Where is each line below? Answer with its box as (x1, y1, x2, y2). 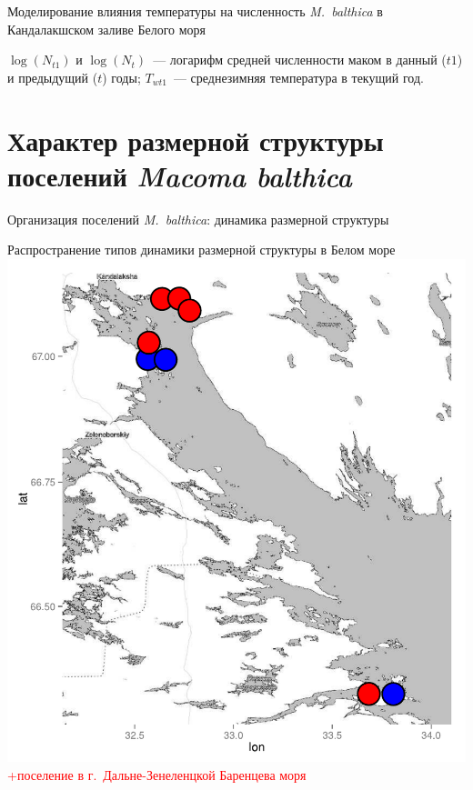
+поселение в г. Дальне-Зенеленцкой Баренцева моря (7, 765, 307, 784)
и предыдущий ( (7, 67, 98, 86)
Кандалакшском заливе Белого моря (7, 19, 206, 38)
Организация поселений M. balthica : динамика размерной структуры (7, 209, 389, 228)
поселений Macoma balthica (7, 156, 352, 195)
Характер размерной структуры (7, 121, 384, 158)
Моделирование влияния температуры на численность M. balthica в (7, 2, 383, 20)
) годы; (102, 67, 141, 86)
